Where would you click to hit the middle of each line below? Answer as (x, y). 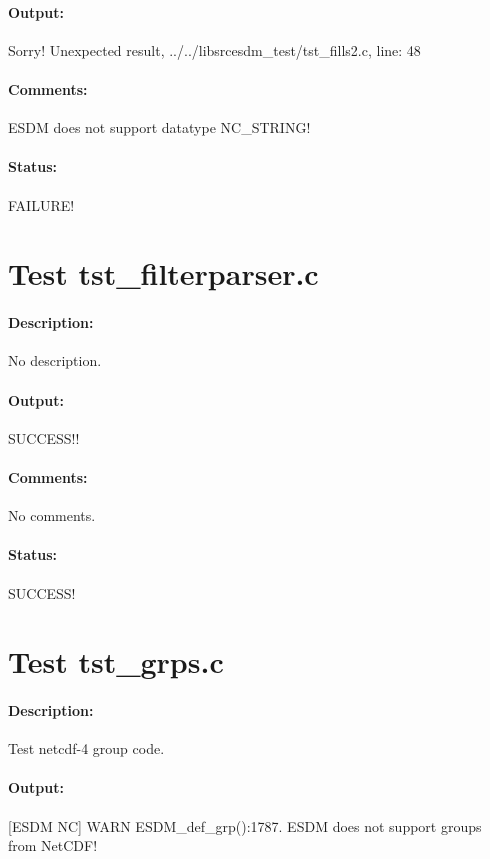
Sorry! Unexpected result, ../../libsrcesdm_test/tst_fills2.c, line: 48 (214, 49)
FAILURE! (41, 204)
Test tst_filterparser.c (163, 273)
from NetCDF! (53, 845)
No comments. (52, 515)
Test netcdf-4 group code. (86, 748)
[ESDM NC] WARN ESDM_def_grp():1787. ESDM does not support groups (245, 825)
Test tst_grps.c (116, 661)
